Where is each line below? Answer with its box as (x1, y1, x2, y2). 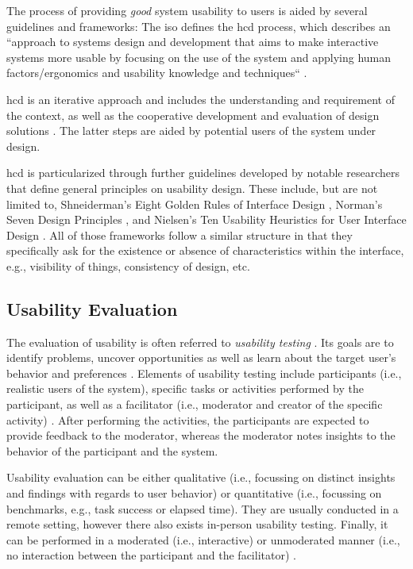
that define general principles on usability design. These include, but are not (6, 179, 378, 196)
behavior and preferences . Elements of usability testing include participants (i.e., (6, 364, 402, 381)
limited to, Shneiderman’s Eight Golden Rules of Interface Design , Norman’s (6, 195, 383, 212)
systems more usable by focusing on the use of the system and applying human (6, 48, 392, 65)
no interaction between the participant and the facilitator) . (6, 547, 296, 563)
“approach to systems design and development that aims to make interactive (6, 33, 379, 50)
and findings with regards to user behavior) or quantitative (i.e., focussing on (6, 485, 382, 502)
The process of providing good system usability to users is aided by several (6, 2, 368, 18)
